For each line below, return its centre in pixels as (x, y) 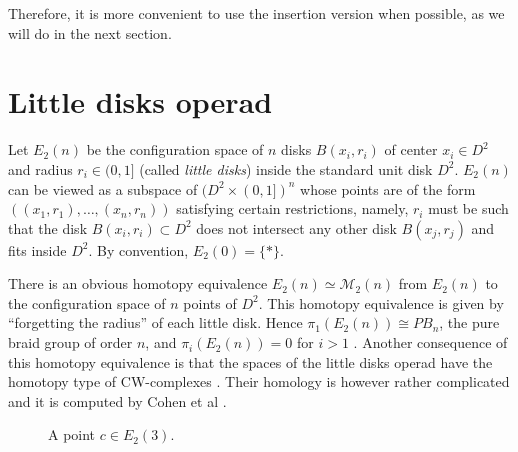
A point (72, 434)
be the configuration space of (175, 149)
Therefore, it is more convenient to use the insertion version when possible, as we (256, 13)
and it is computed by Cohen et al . (117, 400)
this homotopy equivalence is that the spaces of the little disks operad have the (250, 361)
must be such (468, 208)
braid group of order (70, 342)
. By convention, (138, 249)
